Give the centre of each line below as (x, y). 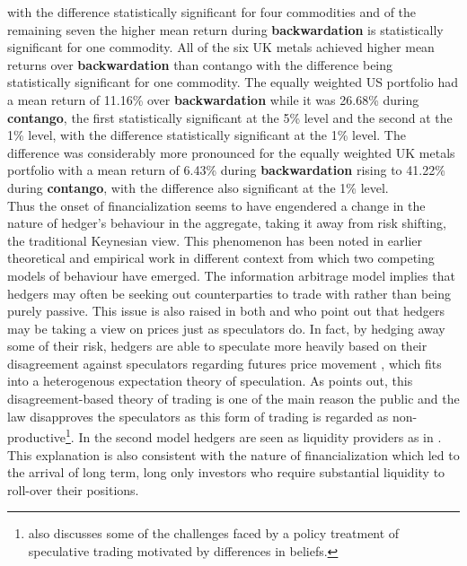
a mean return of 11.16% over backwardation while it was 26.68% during (213, 99)
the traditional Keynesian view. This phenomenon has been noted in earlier (215, 240)
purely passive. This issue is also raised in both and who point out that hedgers (226, 311)
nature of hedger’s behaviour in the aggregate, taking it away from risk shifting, (227, 223)
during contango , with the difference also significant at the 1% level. (198, 187)
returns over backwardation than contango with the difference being (200, 64)
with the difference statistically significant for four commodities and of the (212, 12)
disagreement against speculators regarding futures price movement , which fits (225, 363)
